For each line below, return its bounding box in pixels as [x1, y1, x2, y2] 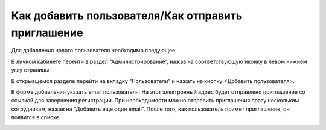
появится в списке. [11, 114, 61, 121]
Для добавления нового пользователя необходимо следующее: [11, 47, 177, 54]
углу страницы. [11, 66, 51, 73]
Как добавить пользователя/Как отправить [11, 9, 243, 22]
